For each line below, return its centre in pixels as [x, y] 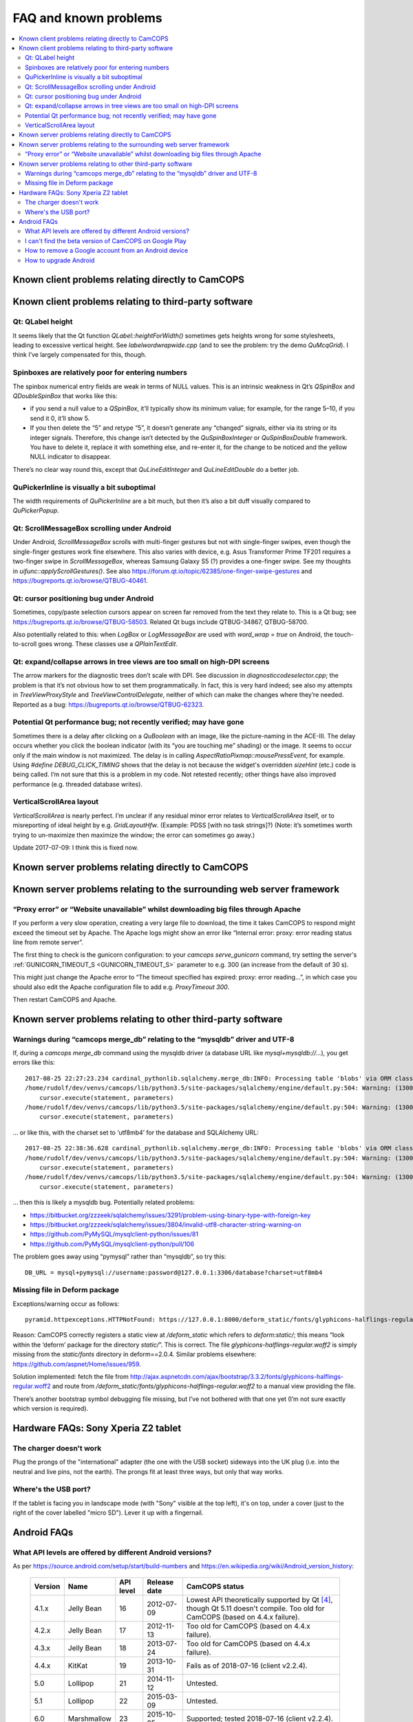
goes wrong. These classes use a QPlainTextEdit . [108, 644]
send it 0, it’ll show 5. [60, 418]
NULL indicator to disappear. [71, 457]
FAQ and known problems [87, 18]
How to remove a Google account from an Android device [107, 251]
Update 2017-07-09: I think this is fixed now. [76, 848]
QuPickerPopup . [36, 510]
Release [160, 1582]
